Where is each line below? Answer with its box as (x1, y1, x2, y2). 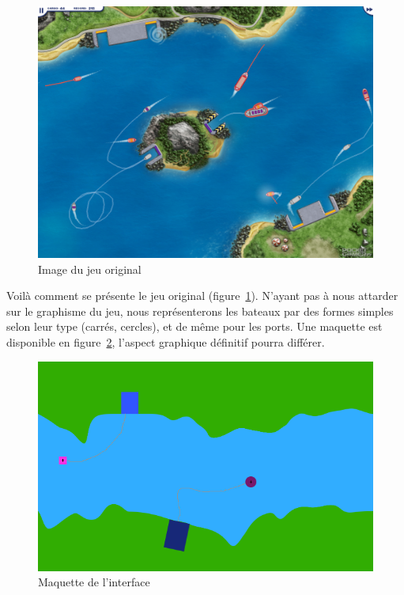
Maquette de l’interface (38, 574, 150, 590)
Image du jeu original (38, 260, 142, 277)
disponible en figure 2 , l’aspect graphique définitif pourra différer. (6, 333, 325, 350)
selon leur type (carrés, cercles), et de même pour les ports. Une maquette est (6, 318, 383, 335)
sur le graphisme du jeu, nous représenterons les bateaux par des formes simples (6, 302, 394, 319)
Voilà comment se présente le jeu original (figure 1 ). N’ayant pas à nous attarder (6, 287, 398, 304)
